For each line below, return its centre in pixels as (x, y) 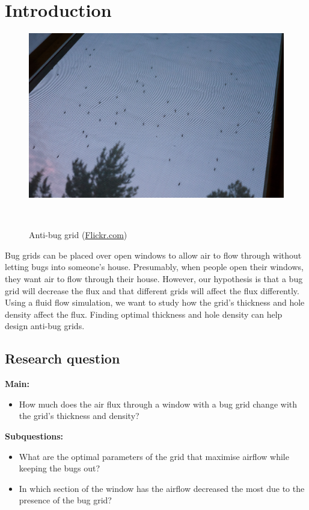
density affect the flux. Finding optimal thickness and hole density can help (144, 314)
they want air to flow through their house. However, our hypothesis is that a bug (154, 278)
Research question (63, 358)
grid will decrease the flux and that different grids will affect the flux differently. (152, 290)
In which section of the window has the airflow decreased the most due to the (162, 488)
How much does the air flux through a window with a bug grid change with (158, 404)
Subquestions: (34, 436)
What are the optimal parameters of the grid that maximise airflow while (154, 456)
